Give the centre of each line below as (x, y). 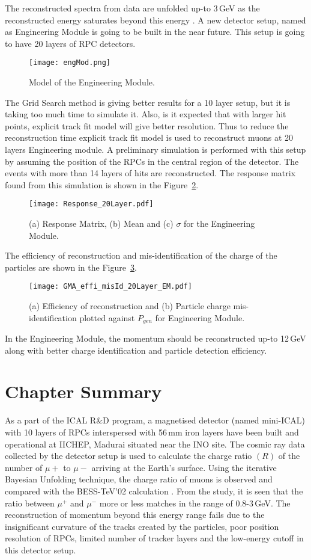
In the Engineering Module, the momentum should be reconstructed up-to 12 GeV (155, 338)
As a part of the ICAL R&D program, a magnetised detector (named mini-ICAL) (155, 420)
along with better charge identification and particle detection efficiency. (136, 350)
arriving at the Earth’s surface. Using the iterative (184, 467)
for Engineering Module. (200, 317)
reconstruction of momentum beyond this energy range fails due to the (135, 515)
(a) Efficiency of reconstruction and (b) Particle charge (130, 306)
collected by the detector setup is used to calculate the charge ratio (128, 456)
